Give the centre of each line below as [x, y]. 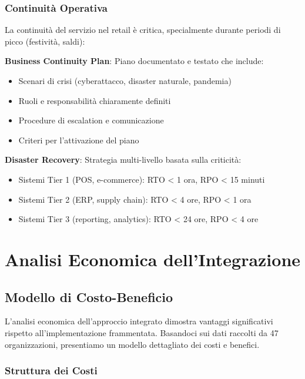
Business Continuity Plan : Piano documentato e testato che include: [134, 61]
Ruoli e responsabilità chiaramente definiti [95, 100]
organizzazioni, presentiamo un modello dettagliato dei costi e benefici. [132, 344]
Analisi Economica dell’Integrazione [153, 259]
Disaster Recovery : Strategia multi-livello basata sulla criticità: [123, 160]
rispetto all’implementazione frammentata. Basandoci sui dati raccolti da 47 [142, 332]
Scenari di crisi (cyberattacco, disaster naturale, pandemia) [125, 81]
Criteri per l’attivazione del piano [79, 140]
